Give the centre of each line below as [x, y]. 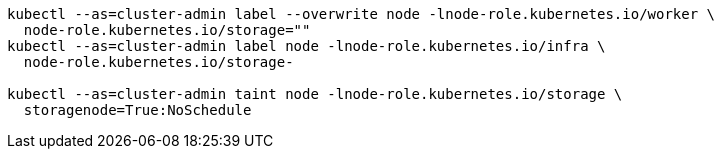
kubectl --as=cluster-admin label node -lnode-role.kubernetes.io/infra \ [306, 46]
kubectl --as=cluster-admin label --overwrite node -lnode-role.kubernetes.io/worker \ [361, 14]
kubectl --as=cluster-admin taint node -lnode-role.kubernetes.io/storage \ [315, 94]
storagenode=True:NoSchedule [137, 110]
